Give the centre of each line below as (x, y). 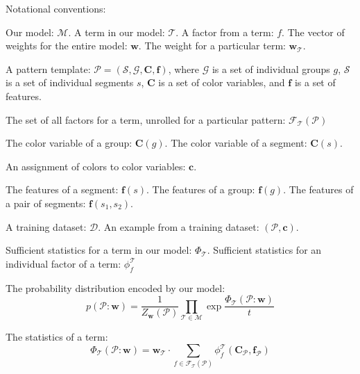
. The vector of (313, 32)
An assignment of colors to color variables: (96, 166)
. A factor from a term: (225, 32)
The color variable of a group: (69, 143)
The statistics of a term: (57, 336)
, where (184, 68)
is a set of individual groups (271, 68)
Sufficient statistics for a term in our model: (99, 250)
